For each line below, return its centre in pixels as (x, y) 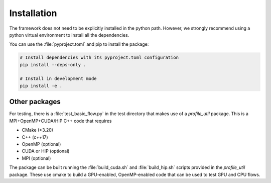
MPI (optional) (36, 158)
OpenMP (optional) (41, 144)
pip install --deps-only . (53, 65)
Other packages (35, 102)
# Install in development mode (58, 79)
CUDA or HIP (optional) (46, 151)
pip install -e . (41, 86)
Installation (33, 13)
